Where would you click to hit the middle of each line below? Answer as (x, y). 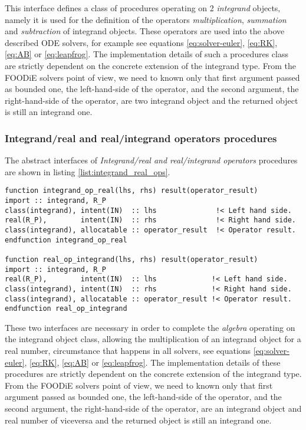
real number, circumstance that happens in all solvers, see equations (128, 351)
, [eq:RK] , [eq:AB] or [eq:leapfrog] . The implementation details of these (152, 362)
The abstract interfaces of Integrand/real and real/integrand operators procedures (151, 160)
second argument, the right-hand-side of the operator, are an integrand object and (153, 408)
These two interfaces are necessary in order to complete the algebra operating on (150, 327)
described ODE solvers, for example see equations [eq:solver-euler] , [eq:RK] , (141, 42)
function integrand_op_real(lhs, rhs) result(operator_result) (131, 191)
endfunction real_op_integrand (66, 309)
